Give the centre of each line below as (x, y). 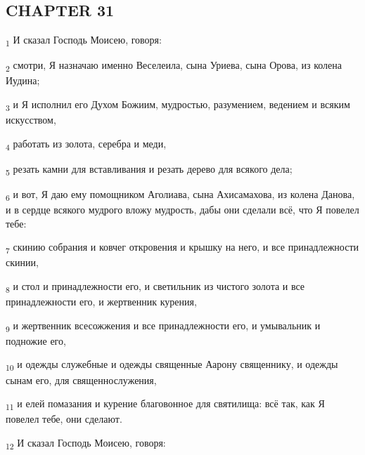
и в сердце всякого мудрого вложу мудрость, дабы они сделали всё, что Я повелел (182, 210)
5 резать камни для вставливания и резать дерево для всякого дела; (149, 169)
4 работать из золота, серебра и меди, (86, 144)
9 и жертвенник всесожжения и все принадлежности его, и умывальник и (163, 326)
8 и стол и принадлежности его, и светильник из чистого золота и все (155, 287)
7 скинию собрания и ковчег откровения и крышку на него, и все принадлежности (182, 248)
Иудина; (23, 80)
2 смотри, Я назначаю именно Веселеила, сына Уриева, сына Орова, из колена (174, 66)
